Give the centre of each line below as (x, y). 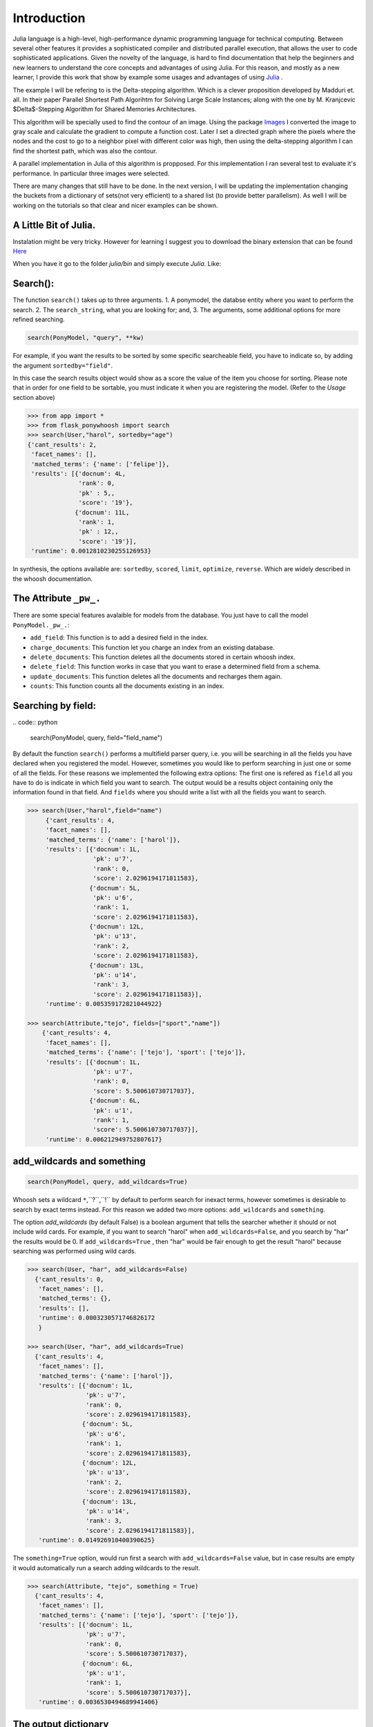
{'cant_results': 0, (69, 1279)
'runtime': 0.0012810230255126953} (92, 551)
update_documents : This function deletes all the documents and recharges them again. (156, 676)
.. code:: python (35, 723)
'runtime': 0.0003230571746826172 (97, 1318)
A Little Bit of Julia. (54, 225)
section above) (34, 397)
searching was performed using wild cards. (75, 1251)
